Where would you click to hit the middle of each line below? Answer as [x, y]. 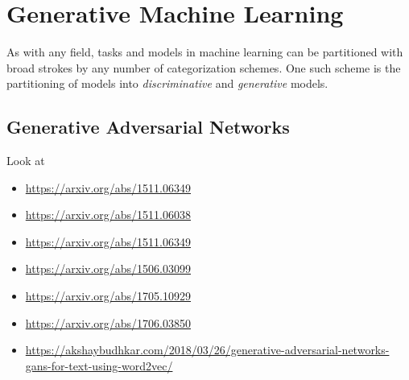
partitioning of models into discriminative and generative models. [167, 83]
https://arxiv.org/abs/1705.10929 [108, 296]
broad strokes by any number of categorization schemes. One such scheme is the [204, 67]
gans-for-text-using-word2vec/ [99, 365]
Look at [26, 161]
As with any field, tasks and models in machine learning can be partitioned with [205, 52]
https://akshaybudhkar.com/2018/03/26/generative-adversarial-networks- [207, 350]
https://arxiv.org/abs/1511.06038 [108, 215]
